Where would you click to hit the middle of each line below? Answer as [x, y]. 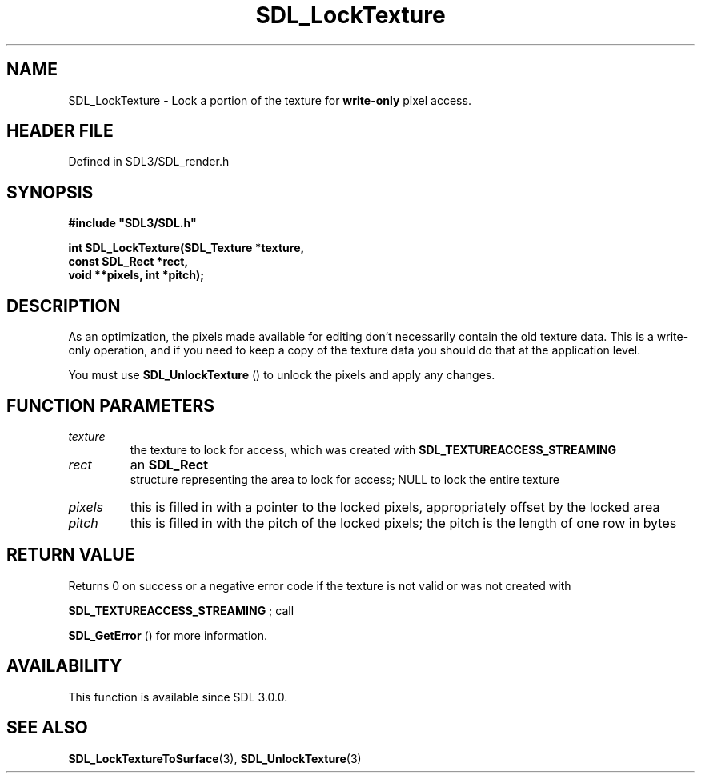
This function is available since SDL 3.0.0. [178, 697]
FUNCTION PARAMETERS [110, 405]
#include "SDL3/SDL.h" [132, 223]
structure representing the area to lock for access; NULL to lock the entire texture [345, 479]
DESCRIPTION [64, 306]
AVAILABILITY [64, 666]
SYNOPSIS [50, 192]
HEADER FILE [60, 131]
